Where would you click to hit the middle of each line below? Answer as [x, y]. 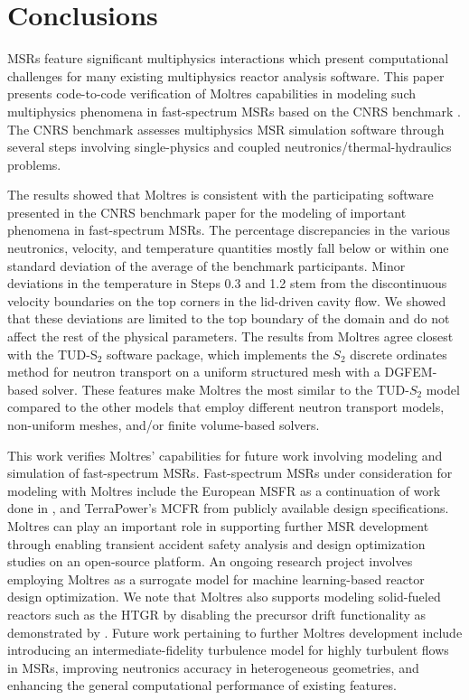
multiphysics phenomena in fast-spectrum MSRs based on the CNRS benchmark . [234, 111]
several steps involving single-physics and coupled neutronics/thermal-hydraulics [230, 147]
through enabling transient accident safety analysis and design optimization [216, 543]
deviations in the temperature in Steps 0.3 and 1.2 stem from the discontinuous [227, 283]
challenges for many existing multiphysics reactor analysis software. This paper [226, 75]
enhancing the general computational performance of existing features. [202, 685]
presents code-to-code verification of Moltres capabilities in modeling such [211, 93]
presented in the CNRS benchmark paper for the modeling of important [207, 212]
